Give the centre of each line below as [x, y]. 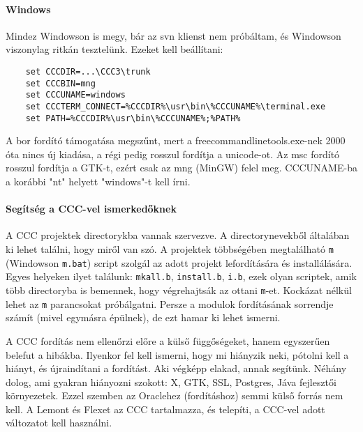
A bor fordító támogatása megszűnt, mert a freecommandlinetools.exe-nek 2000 [176, 140]
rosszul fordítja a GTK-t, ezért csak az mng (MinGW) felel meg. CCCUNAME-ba [181, 168]
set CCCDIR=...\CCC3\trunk [88, 71]
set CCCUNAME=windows [75, 95]
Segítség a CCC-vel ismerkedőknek [91, 209]
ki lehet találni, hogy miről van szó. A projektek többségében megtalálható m [170, 249]
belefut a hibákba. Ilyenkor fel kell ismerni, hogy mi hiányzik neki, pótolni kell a [177, 354]
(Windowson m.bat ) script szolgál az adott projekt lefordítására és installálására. [179, 262]
